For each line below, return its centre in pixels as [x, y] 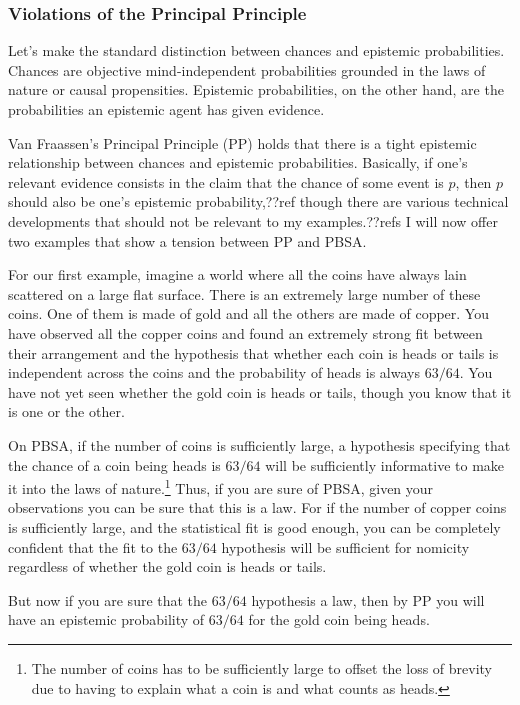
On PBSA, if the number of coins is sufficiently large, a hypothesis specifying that [259, 444]
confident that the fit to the [93, 546]
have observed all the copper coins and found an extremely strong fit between [245, 332]
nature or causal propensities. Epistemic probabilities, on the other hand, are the [256, 89]
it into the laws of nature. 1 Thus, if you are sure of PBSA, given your [221, 486]
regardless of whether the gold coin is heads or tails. [167, 566]
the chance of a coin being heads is [114, 464]
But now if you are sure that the [108, 599]
